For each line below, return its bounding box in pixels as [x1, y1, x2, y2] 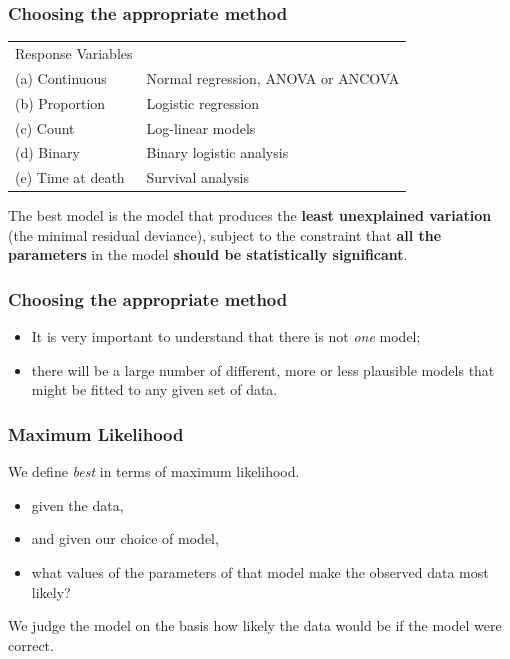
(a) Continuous [15, 67, 107, 88]
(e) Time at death [15, 167, 125, 188]
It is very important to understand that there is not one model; [31, 326, 421, 347]
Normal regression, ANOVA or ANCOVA [146, 67, 400, 88]
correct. [8, 634, 54, 655]
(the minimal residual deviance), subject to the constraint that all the [8, 224, 442, 245]
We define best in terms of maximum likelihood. [8, 461, 300, 482]
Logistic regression [146, 92, 260, 113]
